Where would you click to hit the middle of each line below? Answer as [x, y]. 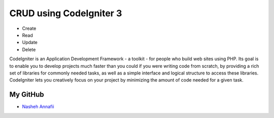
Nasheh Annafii [38, 107]
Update [30, 43]
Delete [29, 49]
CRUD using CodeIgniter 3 [66, 13]
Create [29, 28]
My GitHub [27, 94]
